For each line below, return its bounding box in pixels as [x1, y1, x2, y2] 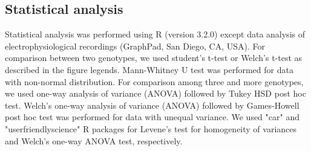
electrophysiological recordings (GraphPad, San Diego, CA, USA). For [5, 39, 266, 52]
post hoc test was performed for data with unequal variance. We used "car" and [5, 111, 300, 123]
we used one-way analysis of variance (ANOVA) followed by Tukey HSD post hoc [5, 87, 306, 100]
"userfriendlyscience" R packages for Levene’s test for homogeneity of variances [5, 122, 297, 135]
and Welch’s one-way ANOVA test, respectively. [5, 134, 183, 147]
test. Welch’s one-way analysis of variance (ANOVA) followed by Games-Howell [5, 98, 300, 111]
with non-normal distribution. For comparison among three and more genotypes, [5, 75, 304, 88]
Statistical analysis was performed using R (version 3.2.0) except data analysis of [5, 28, 305, 40]
